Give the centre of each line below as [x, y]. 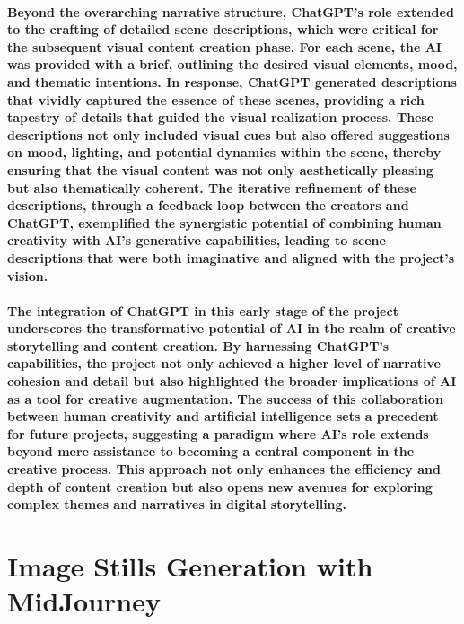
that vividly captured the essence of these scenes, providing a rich [216, 99]
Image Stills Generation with [190, 566]
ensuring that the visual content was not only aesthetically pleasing [220, 169]
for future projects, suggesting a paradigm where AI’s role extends [218, 433]
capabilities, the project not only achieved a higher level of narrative [224, 363]
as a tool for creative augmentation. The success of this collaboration [225, 398]
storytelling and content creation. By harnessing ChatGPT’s [198, 345]
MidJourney [84, 601]
